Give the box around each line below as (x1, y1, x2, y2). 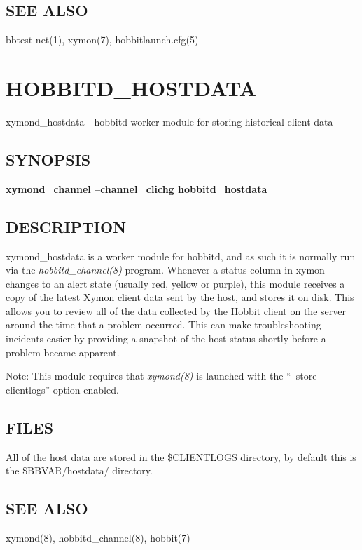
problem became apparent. (6, 344, 120, 359)
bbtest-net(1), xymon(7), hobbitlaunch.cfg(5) (6, 32, 199, 47)
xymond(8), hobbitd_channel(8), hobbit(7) (6, 530, 190, 545)
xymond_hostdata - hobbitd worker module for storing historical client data (6, 114, 333, 128)
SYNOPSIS (6, 148, 91, 170)
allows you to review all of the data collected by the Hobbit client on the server (6, 303, 346, 318)
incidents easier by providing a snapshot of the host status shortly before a (6, 331, 326, 346)
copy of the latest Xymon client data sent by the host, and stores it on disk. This (6, 290, 354, 304)
